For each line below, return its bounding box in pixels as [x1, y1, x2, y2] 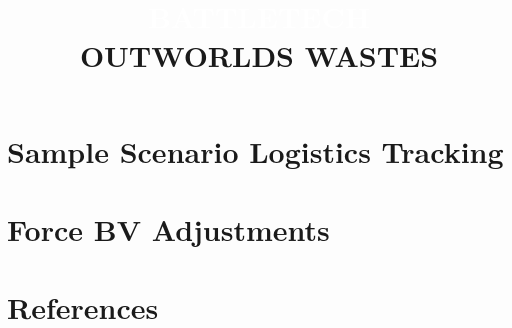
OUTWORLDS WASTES [79, 35, 439, 76]
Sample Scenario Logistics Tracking [7, 130, 504, 171]
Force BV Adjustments [7, 208, 330, 249]
